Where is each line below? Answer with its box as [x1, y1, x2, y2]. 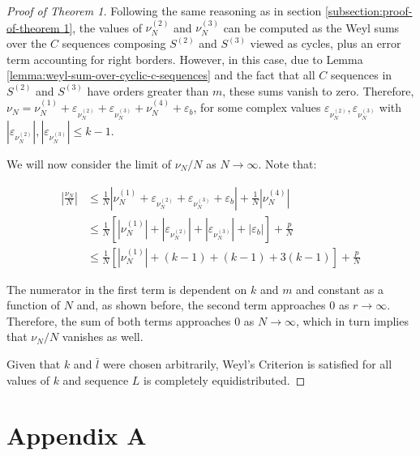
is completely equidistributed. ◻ [144, 371, 306, 388]
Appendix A [6, 419, 147, 452]
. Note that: [258, 155, 317, 172]
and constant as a [296, 280, 384, 297]
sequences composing [62, 35, 166, 51]
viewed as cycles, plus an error [250, 35, 401, 51]
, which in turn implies [295, 312, 409, 329]
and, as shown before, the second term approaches [76, 296, 326, 313]
